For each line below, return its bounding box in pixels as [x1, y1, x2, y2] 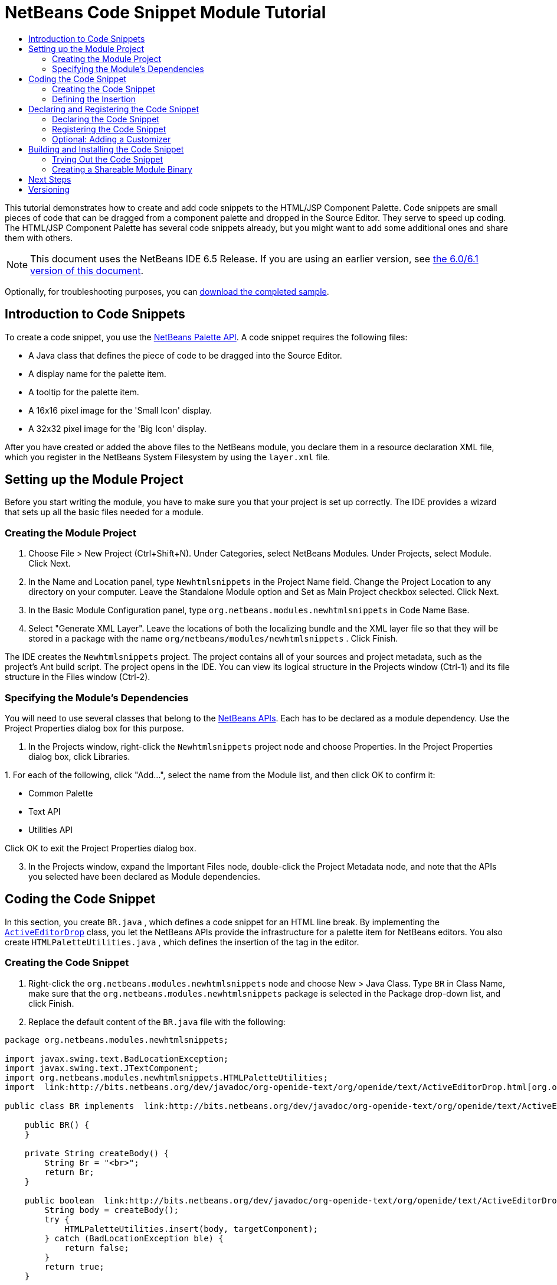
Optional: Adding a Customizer [52, 134, 171, 144]
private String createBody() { [24, 1148, 169, 1158]
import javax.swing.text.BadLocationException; [5, 1053, 229, 1063]
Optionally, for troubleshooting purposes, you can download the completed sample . [5, 286, 329, 297]
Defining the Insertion [52, 93, 136, 104]
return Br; [44, 1167, 94, 1177]
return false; [64, 1242, 129, 1253]
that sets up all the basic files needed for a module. [5, 507, 204, 518]
